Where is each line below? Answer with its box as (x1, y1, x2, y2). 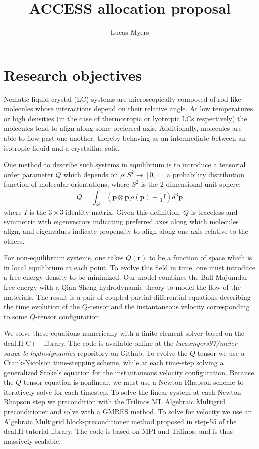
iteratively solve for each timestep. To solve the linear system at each (4, 386, 215, 397)
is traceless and (191, 206, 238, 217)
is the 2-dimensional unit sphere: (141, 179, 241, 189)
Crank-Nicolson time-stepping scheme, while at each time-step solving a (4, 357, 224, 368)
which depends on (63, 169, 118, 179)
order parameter (4, 169, 53, 179)
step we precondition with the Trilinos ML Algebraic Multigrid (32, 396, 225, 407)
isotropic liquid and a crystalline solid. (4, 142, 121, 153)
